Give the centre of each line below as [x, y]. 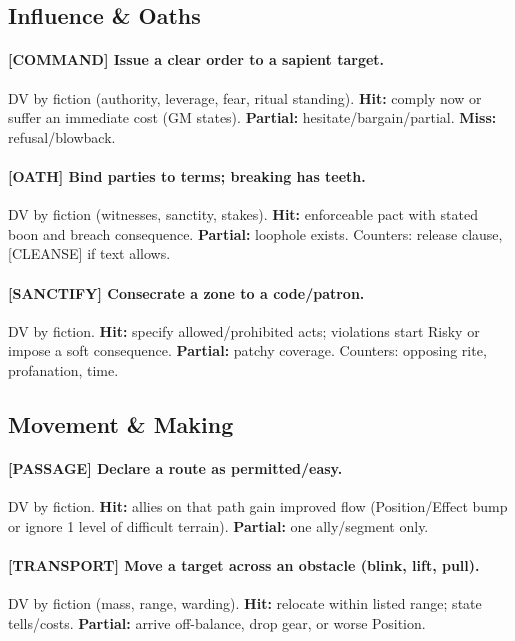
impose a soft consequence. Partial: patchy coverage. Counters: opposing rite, [247, 350]
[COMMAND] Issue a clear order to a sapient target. [196, 59]
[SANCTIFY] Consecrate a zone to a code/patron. [186, 292]
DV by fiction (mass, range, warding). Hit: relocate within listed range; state [245, 603]
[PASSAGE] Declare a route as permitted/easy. [175, 467]
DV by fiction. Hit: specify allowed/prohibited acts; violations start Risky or [244, 330]
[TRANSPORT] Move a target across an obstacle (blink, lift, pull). [244, 564]
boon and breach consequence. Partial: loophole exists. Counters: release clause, [255, 233]
